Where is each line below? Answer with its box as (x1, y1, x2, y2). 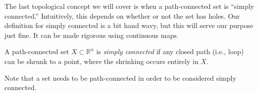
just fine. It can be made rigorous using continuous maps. (4, 30, 179, 40)
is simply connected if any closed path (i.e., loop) (96, 46, 244, 57)
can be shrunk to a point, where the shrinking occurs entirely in (4, 56, 199, 66)
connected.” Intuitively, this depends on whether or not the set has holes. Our (4, 10, 240, 21)
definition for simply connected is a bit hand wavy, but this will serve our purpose (4, 20, 254, 31)
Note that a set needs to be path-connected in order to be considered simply (4, 72, 236, 83)
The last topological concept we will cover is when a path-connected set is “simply (4, 1, 254, 11)
